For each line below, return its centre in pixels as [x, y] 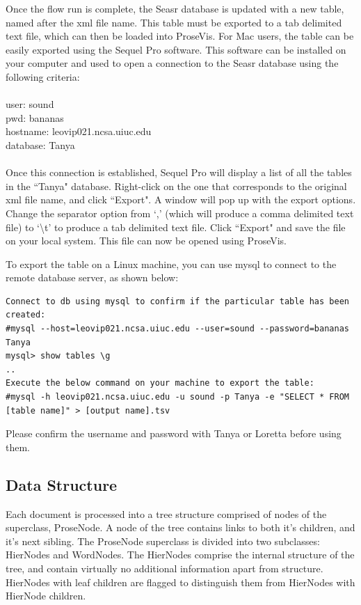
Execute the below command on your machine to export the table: [160, 383]
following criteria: [43, 76]
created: [26, 315]
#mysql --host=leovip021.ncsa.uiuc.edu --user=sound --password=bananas [177, 329]
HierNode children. [46, 596]
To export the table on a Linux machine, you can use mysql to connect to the [171, 264]
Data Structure [62, 484]
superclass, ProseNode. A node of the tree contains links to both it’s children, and [180, 527]
